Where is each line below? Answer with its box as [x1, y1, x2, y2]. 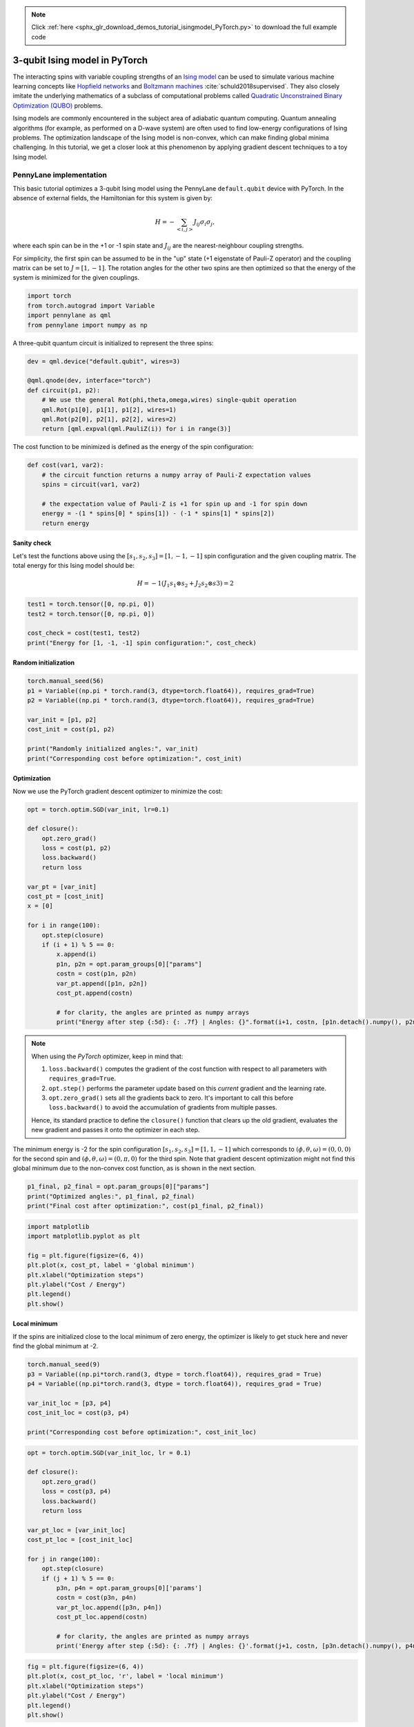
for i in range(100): [27, 922, 101, 929]
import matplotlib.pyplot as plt [27, 1232, 141, 1240]
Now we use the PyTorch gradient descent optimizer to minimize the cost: [12, 787, 223, 795]
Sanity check [12, 539, 52, 547]
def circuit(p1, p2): [27, 386, 101, 394]
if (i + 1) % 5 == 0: [41, 941, 115, 948]
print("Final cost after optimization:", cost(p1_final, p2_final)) [27, 1202, 264, 1210]
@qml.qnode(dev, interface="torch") [27, 376, 152, 385]
